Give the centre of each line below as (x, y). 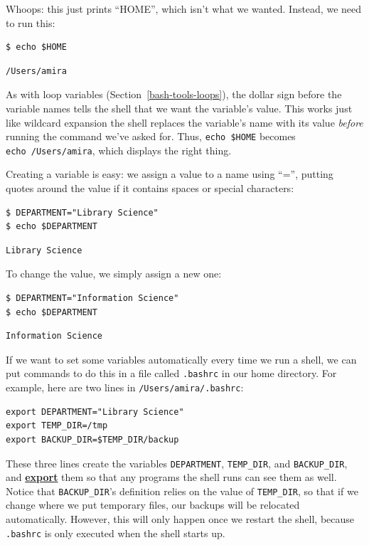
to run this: (31, 22)
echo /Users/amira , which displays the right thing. (119, 150)
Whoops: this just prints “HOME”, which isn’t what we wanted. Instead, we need (184, 9)
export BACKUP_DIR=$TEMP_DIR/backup (92, 439)
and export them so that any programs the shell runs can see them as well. (171, 477)
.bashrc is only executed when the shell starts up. (116, 533)
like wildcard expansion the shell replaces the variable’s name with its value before (184, 122)
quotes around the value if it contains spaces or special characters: (150, 188)
